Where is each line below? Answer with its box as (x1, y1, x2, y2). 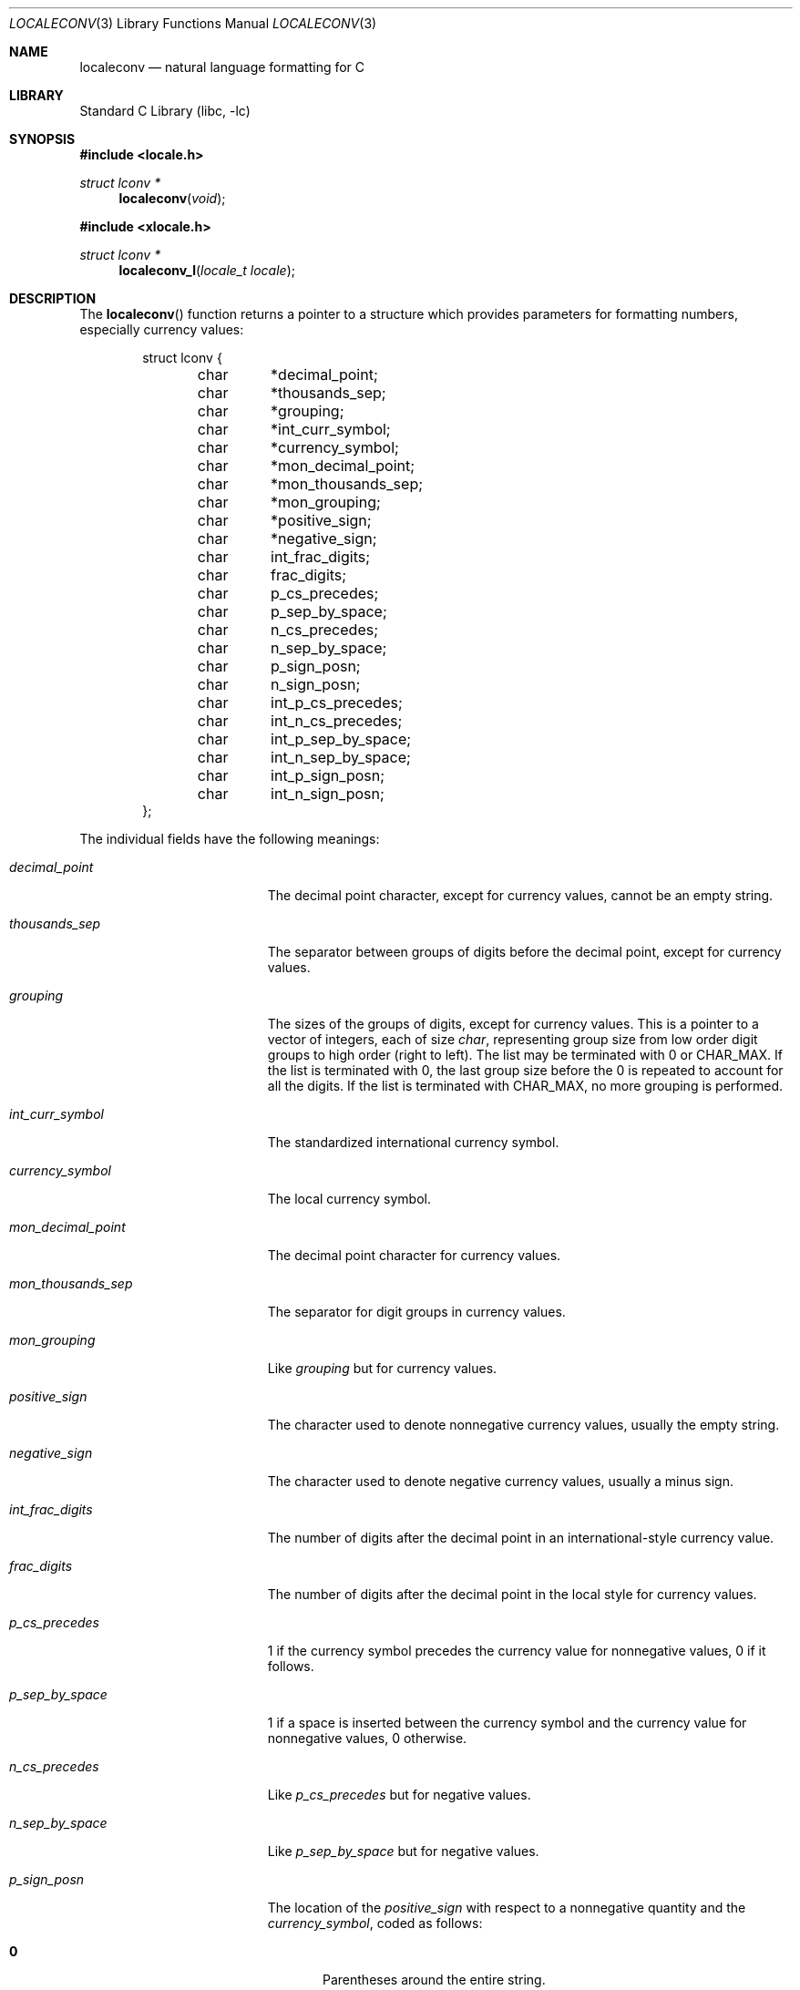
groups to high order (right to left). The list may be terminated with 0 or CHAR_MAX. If (267, 1047, 784, 1062)
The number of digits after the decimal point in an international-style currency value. (267, 1530, 774, 1545)
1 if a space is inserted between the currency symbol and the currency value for (267, 1715, 747, 1730)
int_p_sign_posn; (271, 766, 385, 785)
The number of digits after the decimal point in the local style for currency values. (267, 1586, 757, 1602)
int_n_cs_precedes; (271, 712, 403, 730)
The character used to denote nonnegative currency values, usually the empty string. (267, 1417, 780, 1432)
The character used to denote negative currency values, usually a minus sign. (267, 1473, 733, 1489)
